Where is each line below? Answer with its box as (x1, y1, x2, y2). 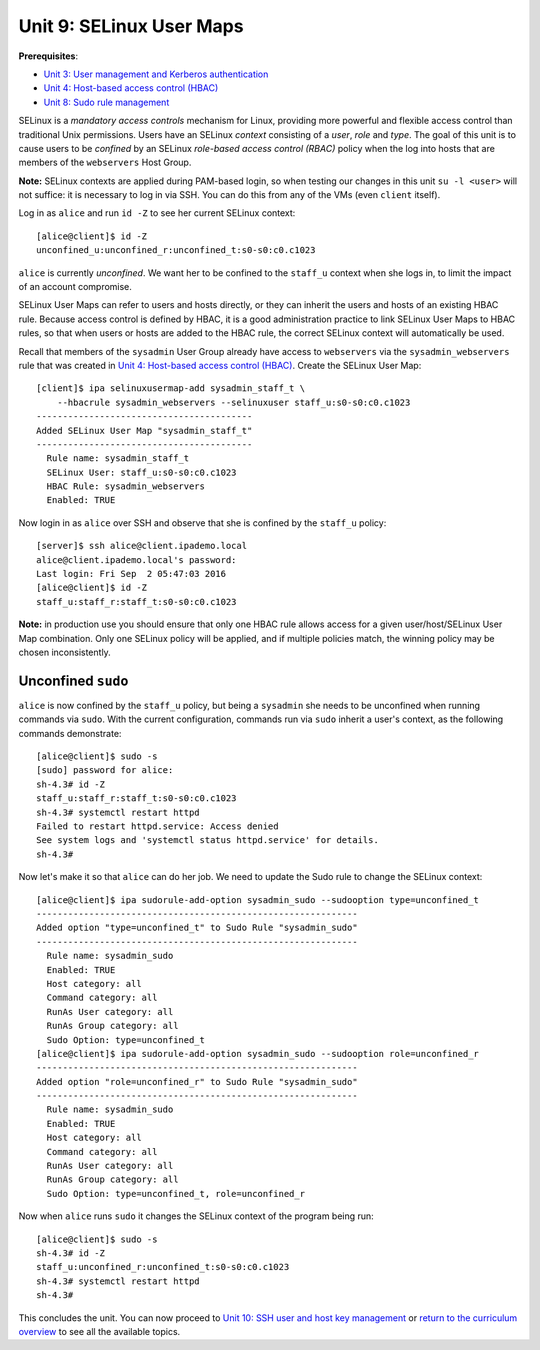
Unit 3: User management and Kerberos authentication (43, 68, 269, 80)
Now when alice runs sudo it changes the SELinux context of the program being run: (18, 1210, 374, 1222)
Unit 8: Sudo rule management (43, 96, 170, 108)
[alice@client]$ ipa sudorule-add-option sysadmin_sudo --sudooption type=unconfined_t (36, 894, 480, 905)
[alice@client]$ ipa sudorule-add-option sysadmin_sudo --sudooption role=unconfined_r (36, 1048, 480, 1059)
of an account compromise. (18, 281, 132, 293)
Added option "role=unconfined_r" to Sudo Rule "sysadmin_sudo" (36, 1076, 359, 1087)
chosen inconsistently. (18, 646, 112, 658)
